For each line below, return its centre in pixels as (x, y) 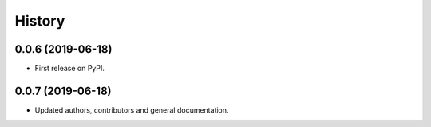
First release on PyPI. (70, 69)
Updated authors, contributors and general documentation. (132, 110)
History (40, 21)
